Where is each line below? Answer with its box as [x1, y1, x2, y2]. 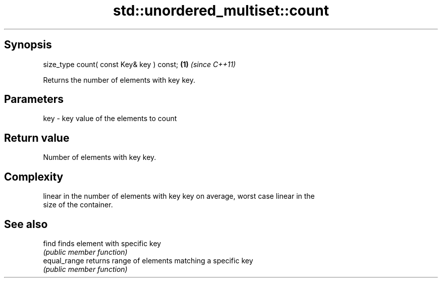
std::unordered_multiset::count [113, 2, 329, 19]
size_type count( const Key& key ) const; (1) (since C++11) [43, 60, 236, 69]
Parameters [4, 93, 64, 106]
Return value [4, 131, 70, 144]
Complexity [4, 170, 64, 183]
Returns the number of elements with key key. [43, 75, 195, 84]
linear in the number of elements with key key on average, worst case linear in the [43, 192, 315, 201]
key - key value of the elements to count [43, 114, 177, 123]
